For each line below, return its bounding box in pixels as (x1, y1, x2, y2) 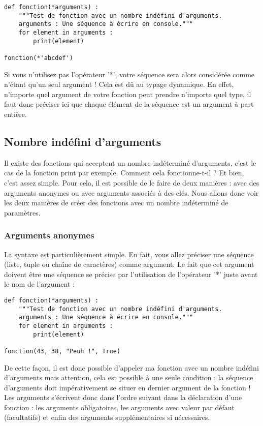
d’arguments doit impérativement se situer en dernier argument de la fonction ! (4, 382, 251, 392)
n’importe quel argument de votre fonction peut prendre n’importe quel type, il (4, 88, 251, 99)
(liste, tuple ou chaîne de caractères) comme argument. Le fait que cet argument (4, 259, 254, 269)
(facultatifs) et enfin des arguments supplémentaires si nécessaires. (4, 412, 210, 422)
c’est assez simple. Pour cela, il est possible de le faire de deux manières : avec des (4, 177, 259, 188)
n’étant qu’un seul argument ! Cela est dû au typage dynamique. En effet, (4, 79, 234, 89)
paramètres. (4, 207, 41, 218)
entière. (4, 108, 27, 119)
